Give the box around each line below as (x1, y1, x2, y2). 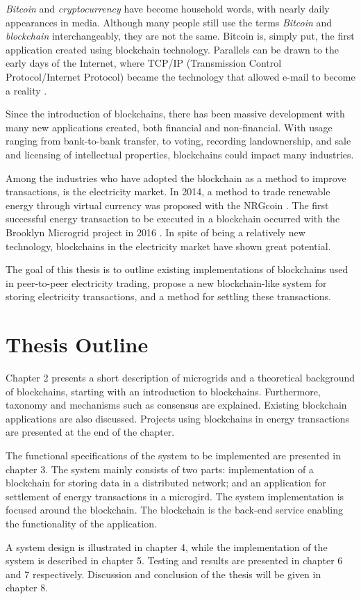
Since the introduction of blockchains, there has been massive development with (6, 106, 345, 121)
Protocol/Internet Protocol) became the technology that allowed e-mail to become (6, 69, 355, 83)
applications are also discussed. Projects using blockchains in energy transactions (6, 411, 350, 425)
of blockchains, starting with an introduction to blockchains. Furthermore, (6, 384, 321, 398)
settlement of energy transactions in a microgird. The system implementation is (6, 489, 344, 503)
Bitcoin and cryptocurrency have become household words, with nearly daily (6, 1, 330, 15)
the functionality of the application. (6, 516, 157, 530)
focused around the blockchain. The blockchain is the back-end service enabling (6, 502, 344, 517)
